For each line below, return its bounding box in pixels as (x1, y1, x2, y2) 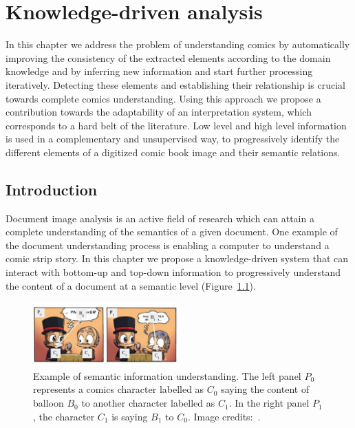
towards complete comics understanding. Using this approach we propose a (6, 91, 321, 105)
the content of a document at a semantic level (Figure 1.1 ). (6, 278, 256, 292)
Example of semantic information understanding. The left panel (33, 368, 301, 383)
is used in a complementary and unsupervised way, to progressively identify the (6, 131, 340, 146)
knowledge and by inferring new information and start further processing (6, 64, 313, 78)
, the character (33, 409, 95, 423)
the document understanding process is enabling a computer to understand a (6, 237, 330, 252)
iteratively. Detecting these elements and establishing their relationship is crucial (6, 77, 345, 92)
